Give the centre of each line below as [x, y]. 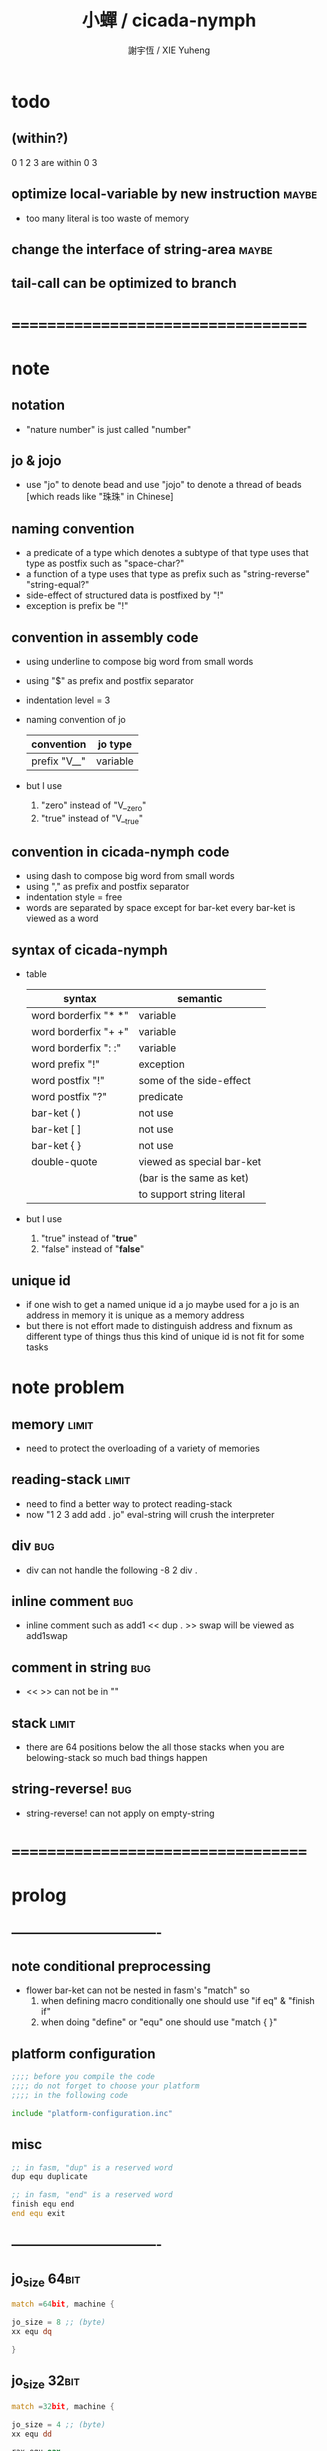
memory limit [52, 1424]
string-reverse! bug [71, 1789]
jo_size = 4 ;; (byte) [58, 2424]
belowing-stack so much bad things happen [116, 1758]
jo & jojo [36, 460]
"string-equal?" [57, 585]
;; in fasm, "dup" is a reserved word [92, 2167]
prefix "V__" [58, 761]
